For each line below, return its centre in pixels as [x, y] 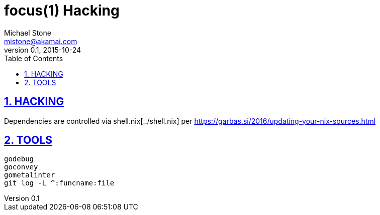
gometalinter [30, 175]
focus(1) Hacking [62, 11]
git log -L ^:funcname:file [59, 183]
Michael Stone [28, 33]
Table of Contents [34, 58]
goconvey [21, 167]
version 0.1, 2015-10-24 [43, 50]
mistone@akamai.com [41, 41]
